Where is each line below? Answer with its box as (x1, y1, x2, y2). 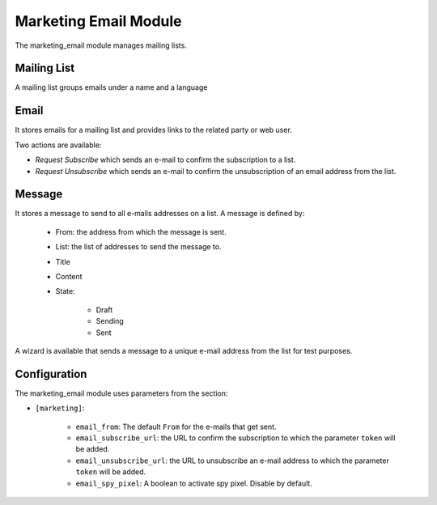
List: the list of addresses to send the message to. (55, 242, 222, 252)
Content (55, 272, 83, 281)
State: (55, 286, 76, 296)
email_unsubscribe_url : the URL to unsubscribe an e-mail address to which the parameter (75, 456, 390, 465)
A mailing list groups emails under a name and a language (15, 83, 208, 92)
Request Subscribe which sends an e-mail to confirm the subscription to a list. (35, 155, 296, 165)
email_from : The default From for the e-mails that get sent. (75, 422, 277, 431)
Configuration (15, 367, 87, 380)
